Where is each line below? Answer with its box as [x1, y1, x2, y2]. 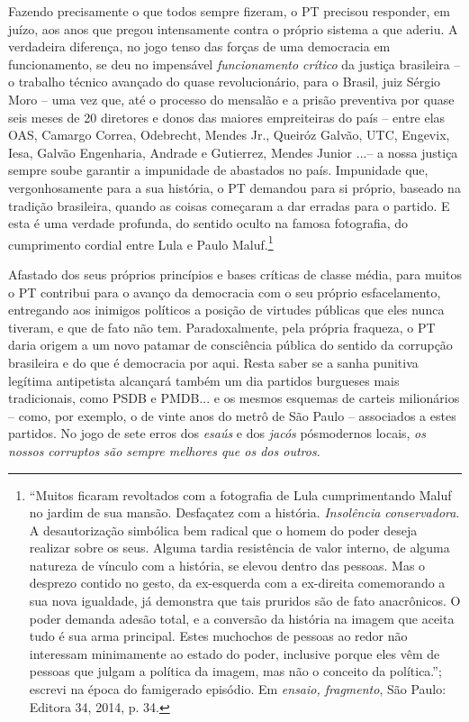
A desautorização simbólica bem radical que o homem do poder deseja [29, 520, 418, 539]
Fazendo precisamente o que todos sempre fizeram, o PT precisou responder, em [8, 2, 450, 20]
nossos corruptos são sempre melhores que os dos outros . [8, 441, 320, 460]
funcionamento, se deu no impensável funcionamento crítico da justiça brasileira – [8, 54, 461, 73]
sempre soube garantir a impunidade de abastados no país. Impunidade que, [8, 160, 428, 179]
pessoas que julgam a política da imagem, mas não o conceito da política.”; [29, 662, 442, 681]
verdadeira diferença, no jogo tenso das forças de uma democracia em [8, 37, 391, 56]
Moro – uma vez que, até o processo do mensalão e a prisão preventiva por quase [8, 89, 455, 108]
